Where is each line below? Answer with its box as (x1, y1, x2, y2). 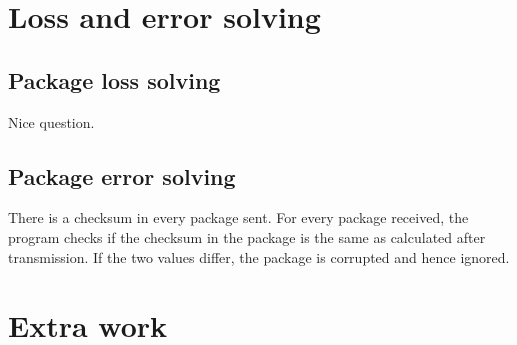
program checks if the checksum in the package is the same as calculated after (8, 226, 486, 247)
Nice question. (8, 111, 95, 132)
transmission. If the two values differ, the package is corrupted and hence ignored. (8, 246, 510, 267)
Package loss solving (8, 64, 221, 95)
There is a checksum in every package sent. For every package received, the (8, 207, 469, 228)
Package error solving (8, 160, 236, 191)
